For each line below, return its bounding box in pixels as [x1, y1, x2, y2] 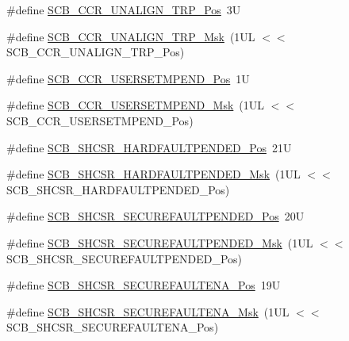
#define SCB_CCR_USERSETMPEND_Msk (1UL [6, 97, 265, 113]
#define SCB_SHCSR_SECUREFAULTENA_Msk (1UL [6, 303, 290, 320]
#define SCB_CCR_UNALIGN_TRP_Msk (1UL [6, 28, 255, 44]
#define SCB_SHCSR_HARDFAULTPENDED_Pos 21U [6, 139, 292, 155]
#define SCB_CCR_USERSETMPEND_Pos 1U [6, 70, 250, 86]
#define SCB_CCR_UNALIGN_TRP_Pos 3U [6, 2, 241, 17]
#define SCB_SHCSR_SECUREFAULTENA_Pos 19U [6, 277, 281, 293]
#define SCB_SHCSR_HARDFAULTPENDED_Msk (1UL [6, 166, 301, 182]
